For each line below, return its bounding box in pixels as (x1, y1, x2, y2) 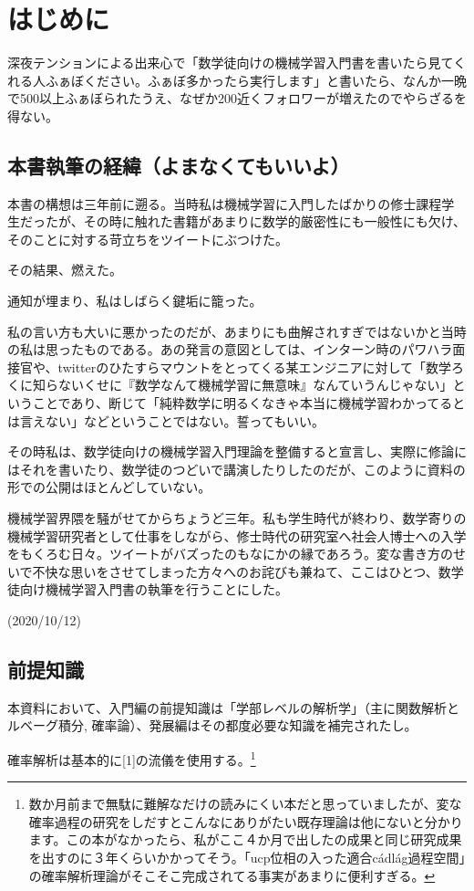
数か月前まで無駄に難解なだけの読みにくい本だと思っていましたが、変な (28, 794, 462, 813)
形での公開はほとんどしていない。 (7, 477, 211, 497)
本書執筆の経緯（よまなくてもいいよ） (7, 151, 350, 179)
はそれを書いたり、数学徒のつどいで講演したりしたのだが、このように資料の (7, 459, 466, 478)
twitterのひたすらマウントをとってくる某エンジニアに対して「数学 (57, 357, 451, 376)
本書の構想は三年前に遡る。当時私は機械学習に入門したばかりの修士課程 (7, 194, 442, 213)
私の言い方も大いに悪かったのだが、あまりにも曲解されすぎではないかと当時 (7, 321, 467, 341)
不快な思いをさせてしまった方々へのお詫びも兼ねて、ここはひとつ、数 (32, 561, 451, 581)
